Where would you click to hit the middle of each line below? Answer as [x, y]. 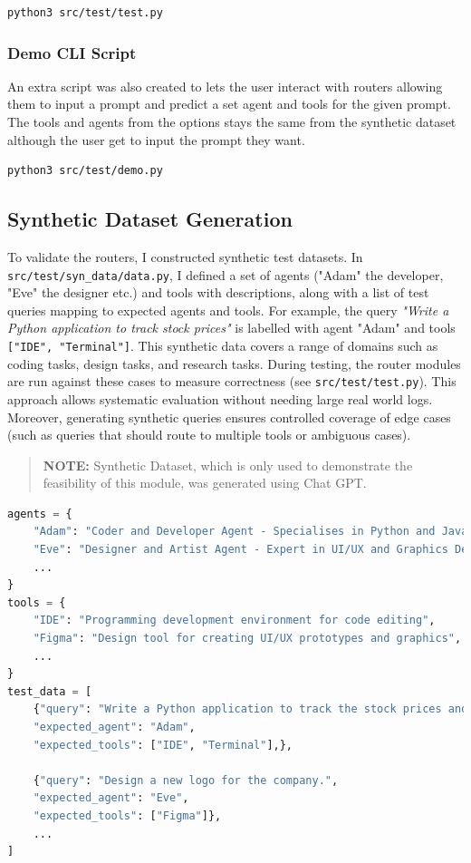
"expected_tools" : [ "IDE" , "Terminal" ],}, [163, 745]
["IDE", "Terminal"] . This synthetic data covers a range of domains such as [223, 346]
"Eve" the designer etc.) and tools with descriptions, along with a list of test [218, 292]
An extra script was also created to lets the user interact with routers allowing [225, 86]
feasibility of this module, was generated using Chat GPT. [205, 483]
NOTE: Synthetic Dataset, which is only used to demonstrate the [228, 465]
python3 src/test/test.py [85, 13]
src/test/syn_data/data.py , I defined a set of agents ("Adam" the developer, [226, 274]
